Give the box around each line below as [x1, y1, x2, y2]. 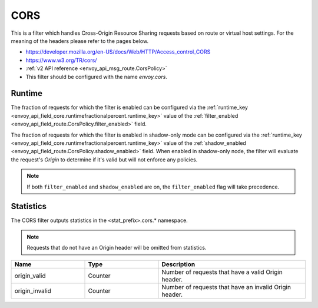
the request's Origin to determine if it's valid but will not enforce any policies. [11, 156, 198, 163]
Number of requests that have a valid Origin [161, 268, 283, 276]
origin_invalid [14, 286, 51, 294]
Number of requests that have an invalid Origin [161, 283, 291, 291]
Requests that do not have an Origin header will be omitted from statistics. [26, 244, 207, 251]
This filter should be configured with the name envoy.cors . [25, 73, 168, 80]
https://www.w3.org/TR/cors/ [25, 57, 97, 64]
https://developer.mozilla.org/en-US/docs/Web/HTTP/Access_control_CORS [25, 48, 211, 55]
